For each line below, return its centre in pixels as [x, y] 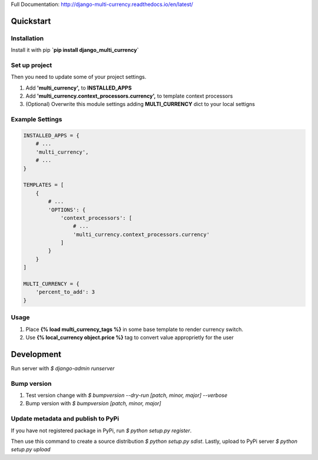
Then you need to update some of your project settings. [79, 77]
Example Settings [37, 120]
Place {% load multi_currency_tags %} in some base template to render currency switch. [135, 329]
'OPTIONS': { [67, 210]
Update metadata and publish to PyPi [65, 419]
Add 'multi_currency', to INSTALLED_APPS [79, 88]
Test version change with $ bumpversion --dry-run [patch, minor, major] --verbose [127, 395]
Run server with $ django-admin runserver [63, 368]
